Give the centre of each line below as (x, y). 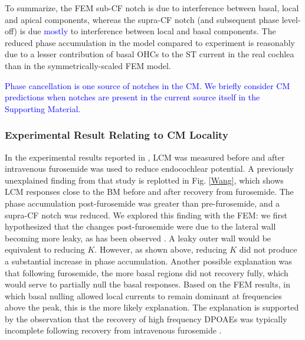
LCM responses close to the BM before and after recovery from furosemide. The (149, 192)
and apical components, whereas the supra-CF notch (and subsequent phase (142, 19)
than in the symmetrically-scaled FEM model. (88, 65)
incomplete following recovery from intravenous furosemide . (113, 330)
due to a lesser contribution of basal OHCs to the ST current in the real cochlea (150, 54)
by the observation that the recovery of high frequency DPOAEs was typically (146, 318)
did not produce (268, 249)
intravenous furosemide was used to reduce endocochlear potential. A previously (149, 169)
